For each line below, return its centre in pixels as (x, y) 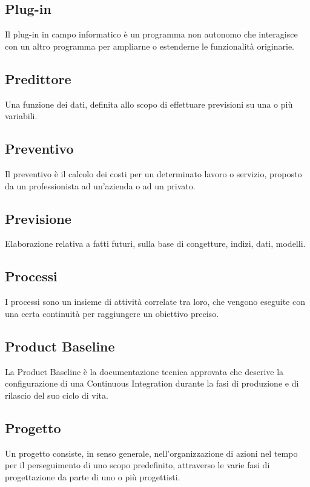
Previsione (38, 218)
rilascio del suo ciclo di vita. (57, 395)
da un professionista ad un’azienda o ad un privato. (100, 185)
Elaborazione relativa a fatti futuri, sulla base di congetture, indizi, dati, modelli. (155, 243)
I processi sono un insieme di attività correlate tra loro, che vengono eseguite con (155, 302)
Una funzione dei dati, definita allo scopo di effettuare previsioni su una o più (149, 104)
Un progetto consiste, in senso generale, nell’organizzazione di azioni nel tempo (151, 453)
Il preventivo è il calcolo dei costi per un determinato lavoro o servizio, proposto (153, 173)
